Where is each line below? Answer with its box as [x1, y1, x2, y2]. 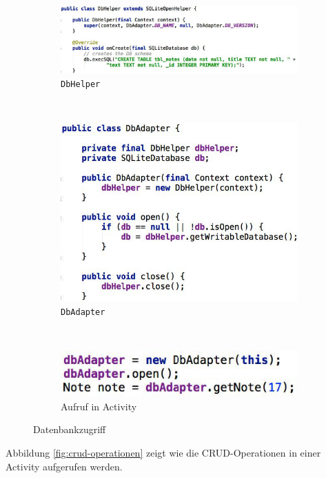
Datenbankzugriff [33, 422, 106, 437]
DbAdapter [61, 307, 105, 317]
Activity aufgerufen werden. [6, 459, 123, 473]
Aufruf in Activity [61, 399, 137, 413]
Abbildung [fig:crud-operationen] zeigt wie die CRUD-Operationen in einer [6, 446, 321, 460]
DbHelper [61, 79, 101, 90]
